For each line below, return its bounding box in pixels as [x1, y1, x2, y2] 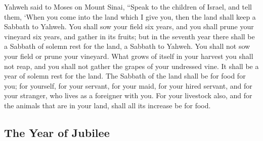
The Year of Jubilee [4, 124, 110, 140]
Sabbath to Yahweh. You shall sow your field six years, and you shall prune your [4, 21, 254, 32]
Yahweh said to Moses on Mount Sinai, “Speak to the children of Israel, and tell [4, 2, 252, 12]
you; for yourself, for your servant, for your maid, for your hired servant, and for [4, 80, 252, 91]
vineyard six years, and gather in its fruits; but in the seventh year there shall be [4, 31, 255, 41]
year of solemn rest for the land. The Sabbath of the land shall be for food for [4, 70, 246, 81]
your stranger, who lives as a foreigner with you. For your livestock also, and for [4, 90, 252, 101]
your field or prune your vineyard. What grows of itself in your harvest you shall [4, 50, 253, 61]
